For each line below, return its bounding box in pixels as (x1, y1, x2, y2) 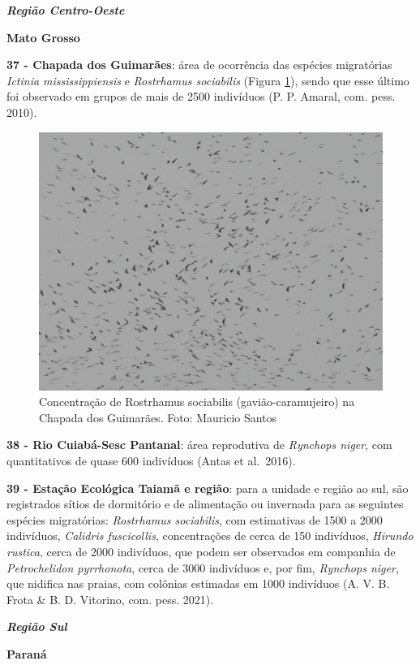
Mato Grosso (6, 28, 80, 45)
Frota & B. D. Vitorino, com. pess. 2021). (6, 590, 214, 607)
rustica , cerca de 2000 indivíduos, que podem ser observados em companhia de (6, 542, 396, 559)
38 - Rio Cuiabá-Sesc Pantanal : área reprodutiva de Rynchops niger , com (6, 436, 392, 453)
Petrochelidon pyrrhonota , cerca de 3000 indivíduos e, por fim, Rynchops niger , (6, 559, 399, 576)
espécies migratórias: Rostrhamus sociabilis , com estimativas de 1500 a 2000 (6, 511, 383, 528)
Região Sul (6, 618, 67, 635)
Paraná (6, 645, 47, 662)
